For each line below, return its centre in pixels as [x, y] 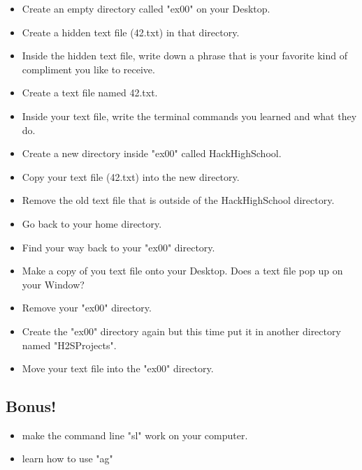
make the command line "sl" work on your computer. [135, 435]
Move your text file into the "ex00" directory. [118, 368]
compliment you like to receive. [88, 69]
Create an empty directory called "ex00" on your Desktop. [146, 8]
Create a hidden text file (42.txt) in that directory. [131, 32]
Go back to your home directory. [92, 223]
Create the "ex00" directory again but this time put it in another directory [181, 331]
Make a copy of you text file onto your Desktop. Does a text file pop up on [182, 271]
